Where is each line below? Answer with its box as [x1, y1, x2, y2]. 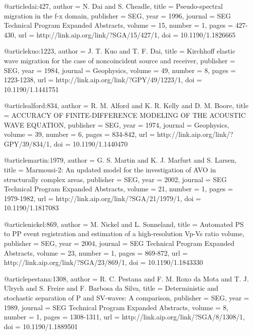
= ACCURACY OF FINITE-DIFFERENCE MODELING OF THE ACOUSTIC [4, 110, 246, 120]
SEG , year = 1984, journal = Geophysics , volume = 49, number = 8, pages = [4, 65, 236, 75]
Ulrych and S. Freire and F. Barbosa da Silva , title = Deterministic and [4, 283, 218, 293]
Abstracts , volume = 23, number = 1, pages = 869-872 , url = [4, 247, 188, 258]
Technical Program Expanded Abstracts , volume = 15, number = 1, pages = [4, 20, 233, 30]
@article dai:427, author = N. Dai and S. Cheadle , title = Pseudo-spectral [4, 1, 223, 11]
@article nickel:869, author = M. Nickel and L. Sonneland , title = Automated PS [4, 219, 244, 229]
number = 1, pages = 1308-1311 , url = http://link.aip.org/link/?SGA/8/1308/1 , [4, 312, 245, 322]
